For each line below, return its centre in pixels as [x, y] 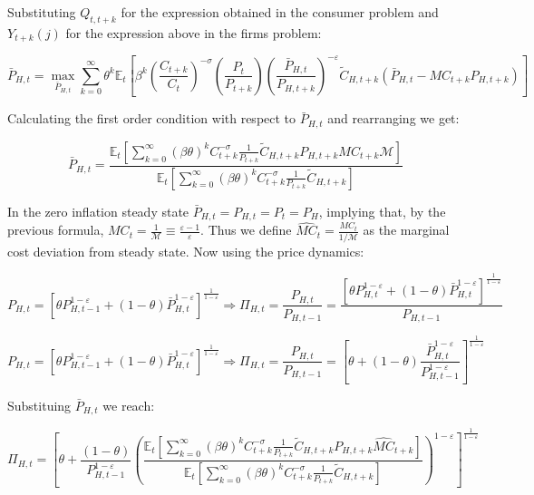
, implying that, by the [382, 211]
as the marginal [406, 230]
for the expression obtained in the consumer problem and [280, 12]
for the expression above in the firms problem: [194, 32]
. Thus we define [246, 230]
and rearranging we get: [393, 118]
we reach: [129, 405]
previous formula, [56, 230]
